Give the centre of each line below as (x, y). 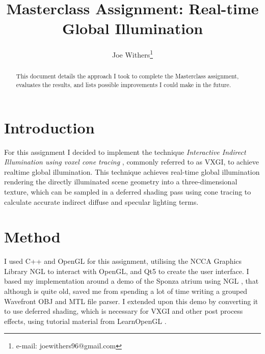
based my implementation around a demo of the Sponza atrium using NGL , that (131, 281)
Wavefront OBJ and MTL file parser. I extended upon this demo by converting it (131, 301)
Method (32, 237)
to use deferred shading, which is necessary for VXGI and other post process (124, 311)
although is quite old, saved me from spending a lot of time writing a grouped (126, 291)
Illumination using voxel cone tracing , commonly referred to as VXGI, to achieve (132, 162)
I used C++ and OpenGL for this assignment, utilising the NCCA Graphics (123, 261)
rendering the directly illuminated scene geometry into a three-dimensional (121, 182)
